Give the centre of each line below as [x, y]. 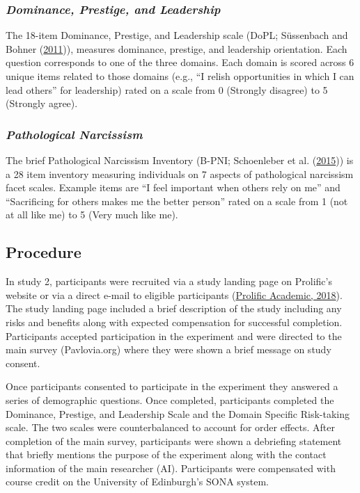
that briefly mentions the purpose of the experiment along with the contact [166, 454]
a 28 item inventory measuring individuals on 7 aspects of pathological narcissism [180, 173]
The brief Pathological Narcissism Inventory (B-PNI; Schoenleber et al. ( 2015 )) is [180, 160]
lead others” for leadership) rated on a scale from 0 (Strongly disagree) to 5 [167, 89]
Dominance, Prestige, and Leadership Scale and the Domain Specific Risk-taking [178, 413]
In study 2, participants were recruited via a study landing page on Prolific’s [169, 281]
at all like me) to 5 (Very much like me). [92, 215]
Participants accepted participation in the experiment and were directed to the [174, 336]
